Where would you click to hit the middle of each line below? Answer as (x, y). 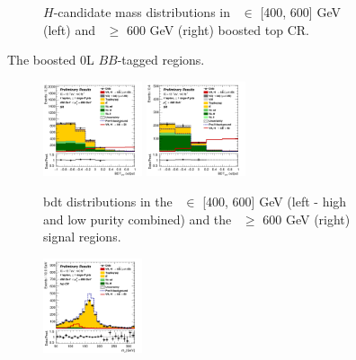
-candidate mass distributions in (142, 12)
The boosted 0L (51, 60)
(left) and (69, 29)
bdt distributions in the (108, 202)
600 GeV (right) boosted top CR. (218, 29)
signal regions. (82, 237)
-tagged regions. (161, 60)
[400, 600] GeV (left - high (275, 202)
